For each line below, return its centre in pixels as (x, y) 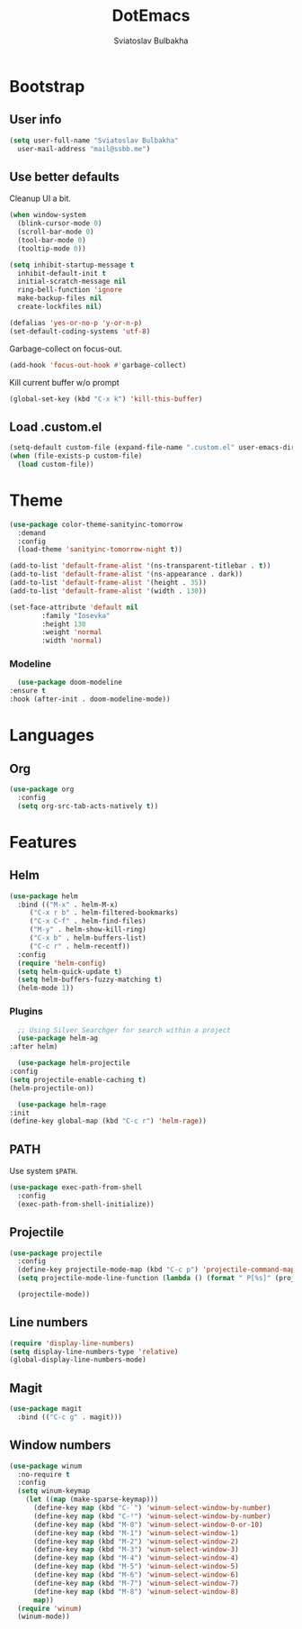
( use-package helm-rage (62, 1105)
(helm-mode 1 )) (46, 988)
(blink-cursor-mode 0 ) (60, 223)
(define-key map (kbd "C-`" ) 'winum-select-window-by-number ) (152, 1508)
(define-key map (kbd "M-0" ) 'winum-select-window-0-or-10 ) (148, 1524)
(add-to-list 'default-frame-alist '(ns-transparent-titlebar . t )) (140, 566)
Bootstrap (47, 86)
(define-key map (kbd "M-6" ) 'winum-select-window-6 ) (136, 1575)
